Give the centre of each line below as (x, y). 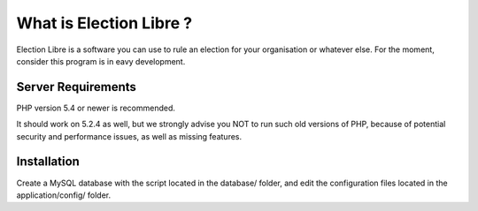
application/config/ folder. (63, 195)
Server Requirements (77, 87)
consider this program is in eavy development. (101, 61)
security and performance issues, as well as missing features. (129, 136)
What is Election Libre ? (104, 23)
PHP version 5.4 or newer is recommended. (96, 108)
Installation (48, 162)
